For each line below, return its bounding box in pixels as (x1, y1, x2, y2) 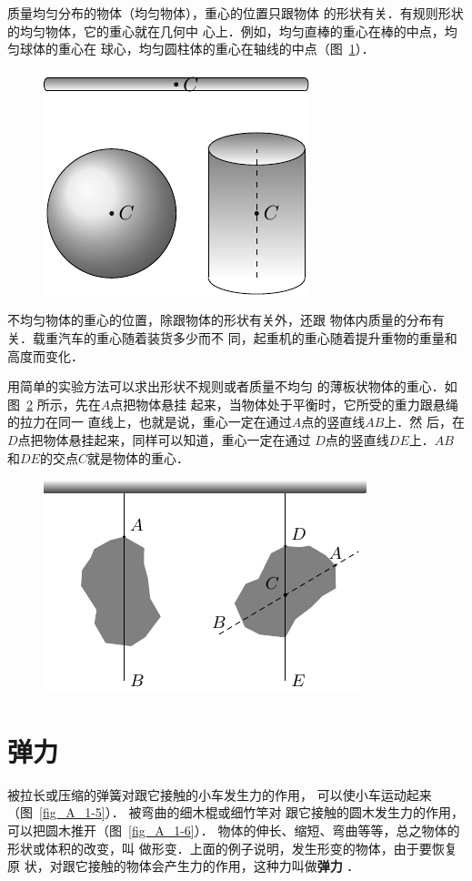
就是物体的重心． (86, 448, 189, 467)
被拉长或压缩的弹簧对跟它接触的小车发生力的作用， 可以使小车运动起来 (7, 785, 432, 804)
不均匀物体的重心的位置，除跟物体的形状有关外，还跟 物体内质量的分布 (7, 310, 432, 329)
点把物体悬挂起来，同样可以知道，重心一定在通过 (17, 430, 311, 449)
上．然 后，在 (384, 412, 465, 431)
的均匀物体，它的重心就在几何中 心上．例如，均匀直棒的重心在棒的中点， (7, 21, 445, 40)
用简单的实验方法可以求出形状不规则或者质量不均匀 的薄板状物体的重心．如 (7, 377, 457, 396)
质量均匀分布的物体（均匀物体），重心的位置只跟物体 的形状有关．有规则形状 (7, 4, 464, 22)
